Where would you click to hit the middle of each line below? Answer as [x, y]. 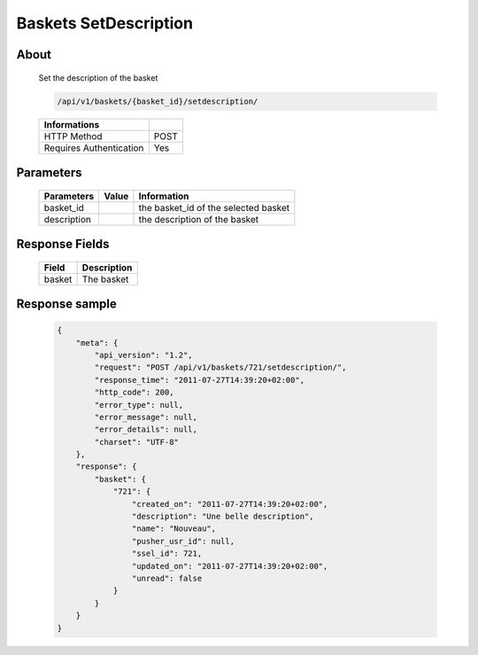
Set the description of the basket [98, 78]
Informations [72, 124]
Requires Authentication [94, 148]
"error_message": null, [146, 417]
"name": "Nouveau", [174, 529]
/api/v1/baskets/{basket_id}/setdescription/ [158, 101]
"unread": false [167, 578]
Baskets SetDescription [105, 23]
